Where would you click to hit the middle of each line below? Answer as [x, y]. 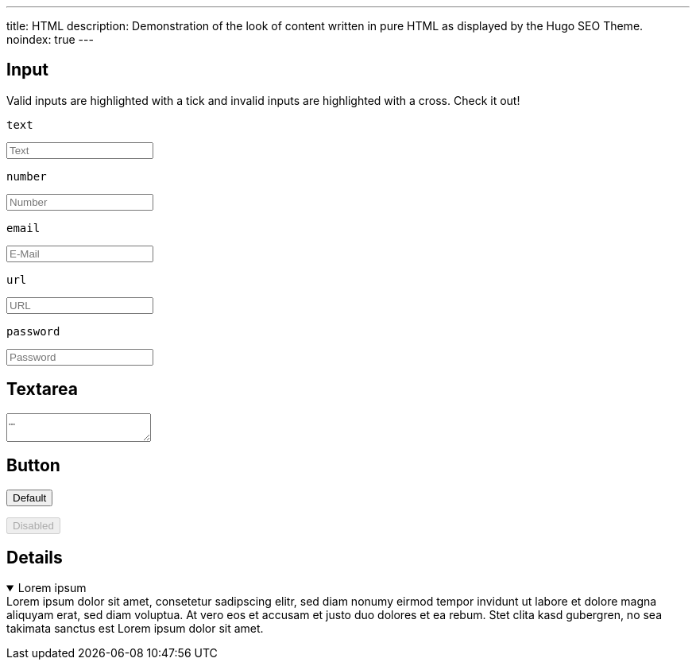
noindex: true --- [50, 39]
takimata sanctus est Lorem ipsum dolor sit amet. [135, 629]
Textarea [42, 389]
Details [35, 557]
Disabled [33, 525]
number [27, 176]
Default [30, 498]
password [33, 331]
